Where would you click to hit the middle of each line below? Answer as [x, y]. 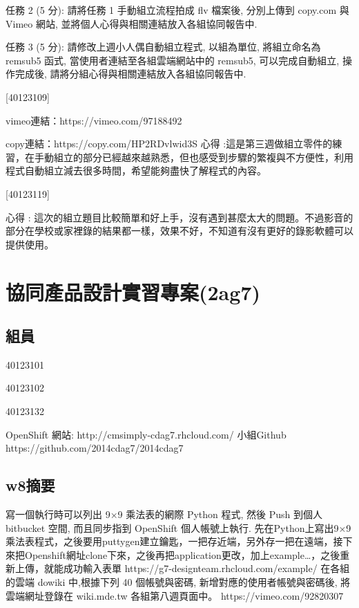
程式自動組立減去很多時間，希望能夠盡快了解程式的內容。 [136, 171]
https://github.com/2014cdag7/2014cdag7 [95, 448]
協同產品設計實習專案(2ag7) [133, 292]
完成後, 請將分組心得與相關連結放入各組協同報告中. [130, 74]
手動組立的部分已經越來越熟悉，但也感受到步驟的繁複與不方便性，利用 [194, 157]
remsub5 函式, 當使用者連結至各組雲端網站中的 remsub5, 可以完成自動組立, [173, 60]
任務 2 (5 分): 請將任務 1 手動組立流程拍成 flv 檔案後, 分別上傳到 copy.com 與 [177, 10]
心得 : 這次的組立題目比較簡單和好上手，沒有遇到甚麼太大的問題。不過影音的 [179, 217]
